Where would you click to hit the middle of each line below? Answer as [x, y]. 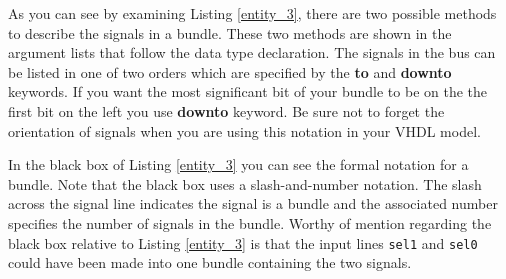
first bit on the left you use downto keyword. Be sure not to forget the [226, 110]
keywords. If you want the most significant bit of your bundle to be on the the [248, 91]
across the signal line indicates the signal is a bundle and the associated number [253, 203]
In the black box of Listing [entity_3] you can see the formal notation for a [238, 164]
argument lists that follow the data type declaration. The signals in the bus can [252, 52]
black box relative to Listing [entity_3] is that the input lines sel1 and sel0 [243, 242]
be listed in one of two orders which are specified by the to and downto [230, 71]
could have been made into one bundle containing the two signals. [210, 262]
